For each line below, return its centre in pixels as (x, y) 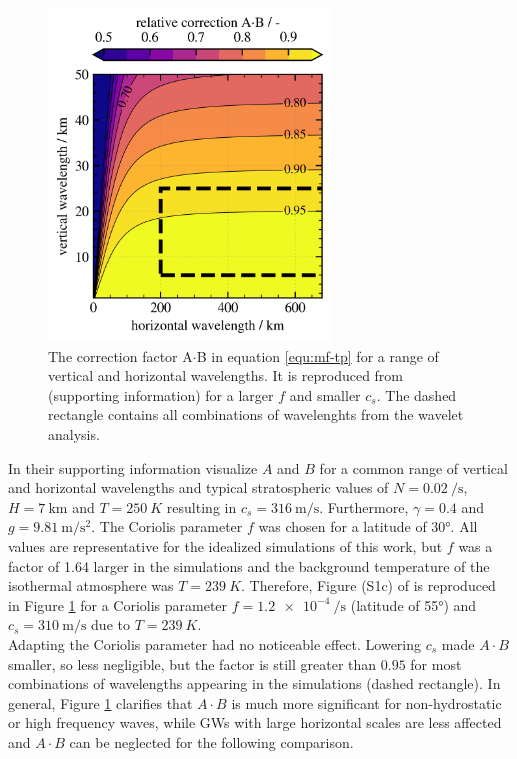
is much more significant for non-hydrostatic (366, 702)
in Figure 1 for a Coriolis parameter (118, 604)
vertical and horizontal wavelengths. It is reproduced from (226, 375)
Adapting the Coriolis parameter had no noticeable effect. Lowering (215, 643)
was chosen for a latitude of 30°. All (368, 526)
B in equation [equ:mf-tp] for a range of (317, 355)
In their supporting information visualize (133, 467)
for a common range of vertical (413, 467)
